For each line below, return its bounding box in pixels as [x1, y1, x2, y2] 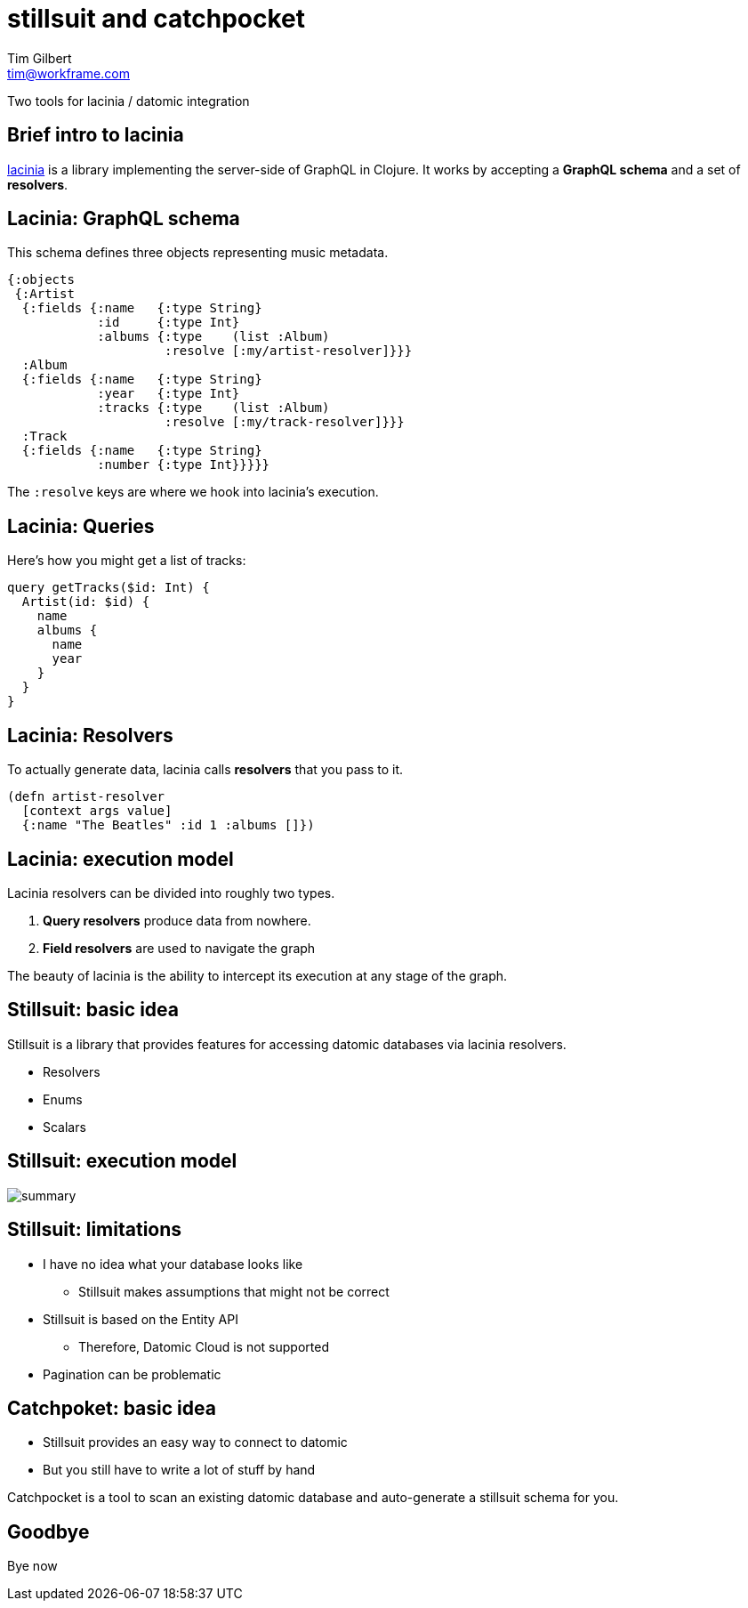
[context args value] [21, 804, 173, 819]
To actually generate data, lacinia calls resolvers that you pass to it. [7, 762, 404, 778]
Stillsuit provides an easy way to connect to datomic [43, 1434, 348, 1450]
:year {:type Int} [97, 386, 240, 401]
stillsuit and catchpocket [7, 4, 305, 34]
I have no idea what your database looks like [43, 1256, 303, 1272]
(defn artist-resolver [7, 789, 165, 804]
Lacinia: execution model [7, 847, 234, 870]
